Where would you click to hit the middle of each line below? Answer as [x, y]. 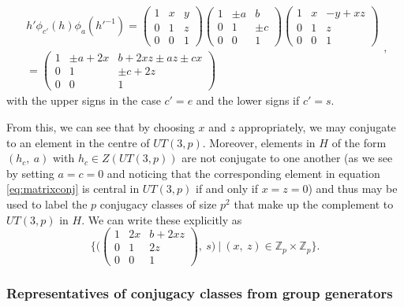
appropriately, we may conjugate [317, 126]
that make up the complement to [314, 203]
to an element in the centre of [78, 142]
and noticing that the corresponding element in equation [243, 173]
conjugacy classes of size [158, 203]
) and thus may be [353, 189]
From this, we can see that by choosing [101, 126]
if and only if [227, 189]
